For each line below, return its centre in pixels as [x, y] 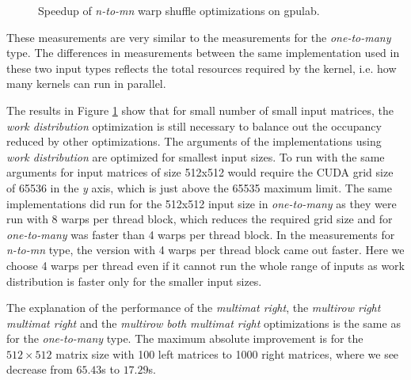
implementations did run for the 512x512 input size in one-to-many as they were [202, 203]
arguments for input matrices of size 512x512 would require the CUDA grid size [200, 172]
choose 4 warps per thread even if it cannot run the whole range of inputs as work [205, 265]
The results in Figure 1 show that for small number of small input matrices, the [200, 110]
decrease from [40, 369]
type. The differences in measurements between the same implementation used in [203, 53]
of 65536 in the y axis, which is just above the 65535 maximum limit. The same [199, 187]
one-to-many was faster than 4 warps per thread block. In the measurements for [201, 234]
